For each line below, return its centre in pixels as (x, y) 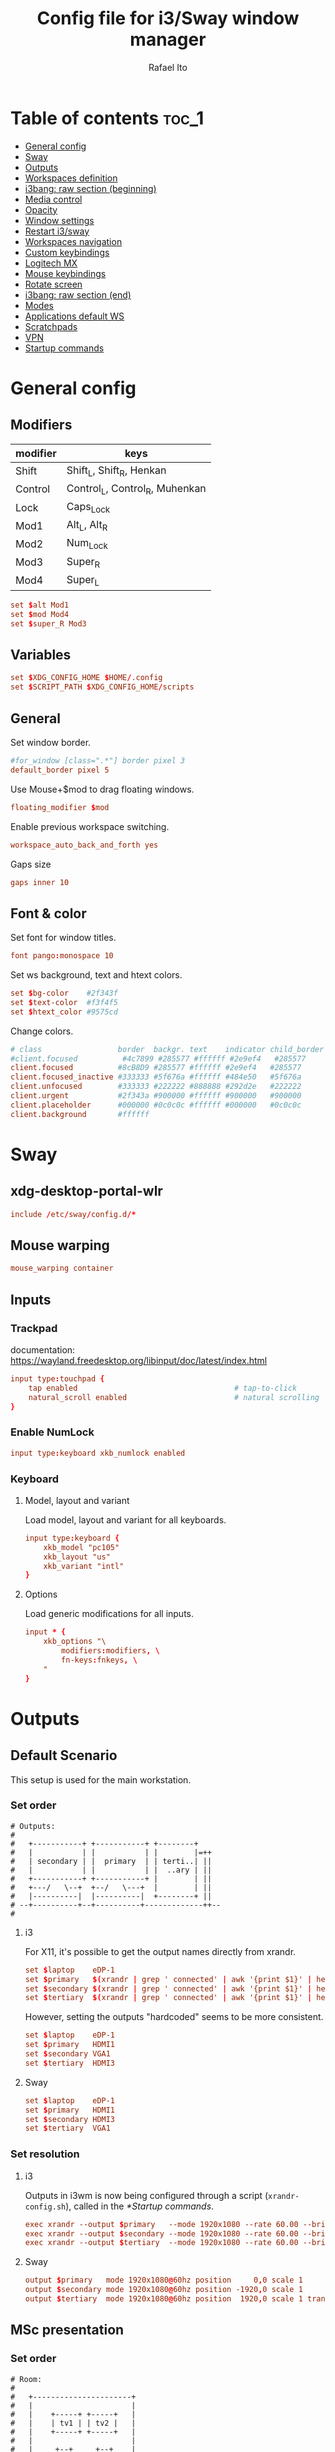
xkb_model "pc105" (81, 1547)
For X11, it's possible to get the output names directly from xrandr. (160, 1951)
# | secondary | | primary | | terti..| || (111, 1861)
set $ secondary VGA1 (67, 2054)
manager (168, 39)
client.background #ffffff (80, 1114)
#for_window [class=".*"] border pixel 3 (98, 761)
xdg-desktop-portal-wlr (86, 1191)
